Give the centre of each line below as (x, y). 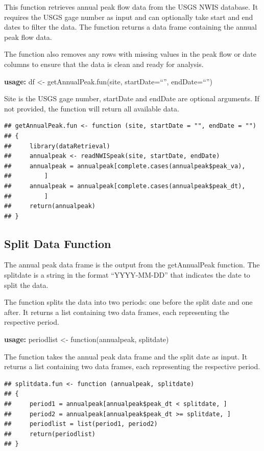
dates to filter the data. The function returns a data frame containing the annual (131, 27)
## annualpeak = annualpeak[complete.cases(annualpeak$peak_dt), (125, 186)
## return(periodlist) (50, 434)
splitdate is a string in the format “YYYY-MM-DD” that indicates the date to (127, 275)
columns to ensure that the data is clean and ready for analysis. (104, 64)
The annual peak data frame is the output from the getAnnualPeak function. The (132, 265)
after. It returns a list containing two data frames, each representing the (117, 312)
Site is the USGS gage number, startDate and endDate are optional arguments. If (132, 98)
